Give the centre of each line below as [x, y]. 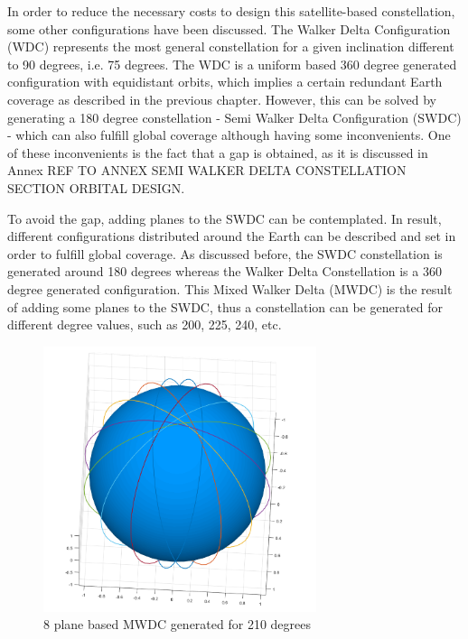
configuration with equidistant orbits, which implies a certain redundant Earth [225, 82]
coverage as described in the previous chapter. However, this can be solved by [222, 99]
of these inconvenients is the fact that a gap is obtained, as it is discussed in [218, 152]
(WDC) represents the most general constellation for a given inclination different [231, 46]
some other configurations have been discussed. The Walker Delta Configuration [229, 28]
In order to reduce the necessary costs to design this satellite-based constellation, [231, 11]
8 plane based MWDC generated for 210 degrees [178, 624]
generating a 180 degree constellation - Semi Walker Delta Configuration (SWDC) [234, 117]
